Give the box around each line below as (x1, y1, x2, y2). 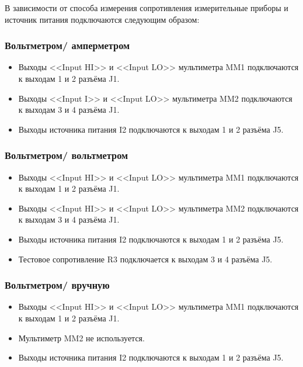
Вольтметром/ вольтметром (5, 148, 128, 162)
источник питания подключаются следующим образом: (5, 13, 200, 25)
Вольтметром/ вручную (5, 278, 110, 292)
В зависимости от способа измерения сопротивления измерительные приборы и (5, 2, 288, 13)
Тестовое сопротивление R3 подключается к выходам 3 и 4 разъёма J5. (18, 252, 273, 265)
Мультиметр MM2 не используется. (18, 331, 145, 344)
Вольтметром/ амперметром (5, 38, 130, 53)
